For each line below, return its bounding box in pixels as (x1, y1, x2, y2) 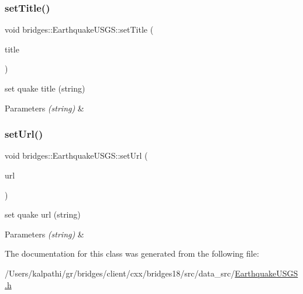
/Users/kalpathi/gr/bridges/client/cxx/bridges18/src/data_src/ (5, 267, 235, 279)
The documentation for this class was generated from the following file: (5, 247, 259, 260)
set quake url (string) (5, 208, 81, 220)
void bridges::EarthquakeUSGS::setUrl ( (5, 149, 148, 162)
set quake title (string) (5, 82, 85, 94)
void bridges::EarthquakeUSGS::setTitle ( (5, 23, 154, 36)
